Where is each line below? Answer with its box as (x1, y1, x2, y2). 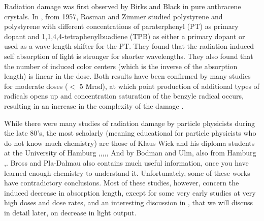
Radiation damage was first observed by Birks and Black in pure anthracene (4, 1, 241, 11)
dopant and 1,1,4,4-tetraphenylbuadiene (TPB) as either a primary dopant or (4, 30, 245, 41)
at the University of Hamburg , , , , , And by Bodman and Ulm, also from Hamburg (4, 147, 256, 158)
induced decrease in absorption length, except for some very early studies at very (4, 187, 256, 198)
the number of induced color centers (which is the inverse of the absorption (4, 60, 238, 71)
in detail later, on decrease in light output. (4, 207, 137, 217)
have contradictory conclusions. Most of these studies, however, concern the (4, 177, 239, 188)
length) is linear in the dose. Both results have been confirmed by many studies (4, 71, 251, 81)
